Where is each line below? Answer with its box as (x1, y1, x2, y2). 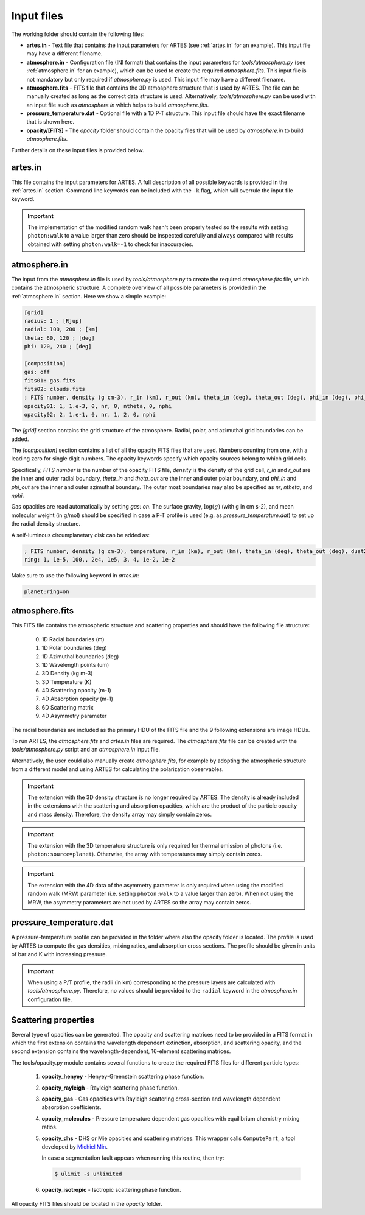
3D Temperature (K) (41, 678, 92, 685)
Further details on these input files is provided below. (11, 146, 144, 153)
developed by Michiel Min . (41, 1143, 108, 1150)
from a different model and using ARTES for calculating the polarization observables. (11, 766, 224, 773)
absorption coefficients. (41, 1104, 102, 1111)
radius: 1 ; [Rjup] (24, 317, 82, 324)
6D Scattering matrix (41, 703, 94, 711)
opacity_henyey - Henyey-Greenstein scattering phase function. (41, 1072, 204, 1080)
